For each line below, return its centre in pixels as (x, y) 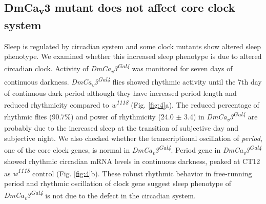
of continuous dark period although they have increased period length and (120, 93)
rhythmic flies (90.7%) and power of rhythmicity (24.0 (89, 117)
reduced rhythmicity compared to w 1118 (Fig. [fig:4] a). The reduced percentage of (132, 104)
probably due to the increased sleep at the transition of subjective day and (121, 128)
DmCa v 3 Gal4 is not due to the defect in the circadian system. (100, 195)
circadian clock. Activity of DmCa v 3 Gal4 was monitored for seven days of (118, 68)
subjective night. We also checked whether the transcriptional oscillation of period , (133, 138)
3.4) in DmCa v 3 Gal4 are (221, 116)
